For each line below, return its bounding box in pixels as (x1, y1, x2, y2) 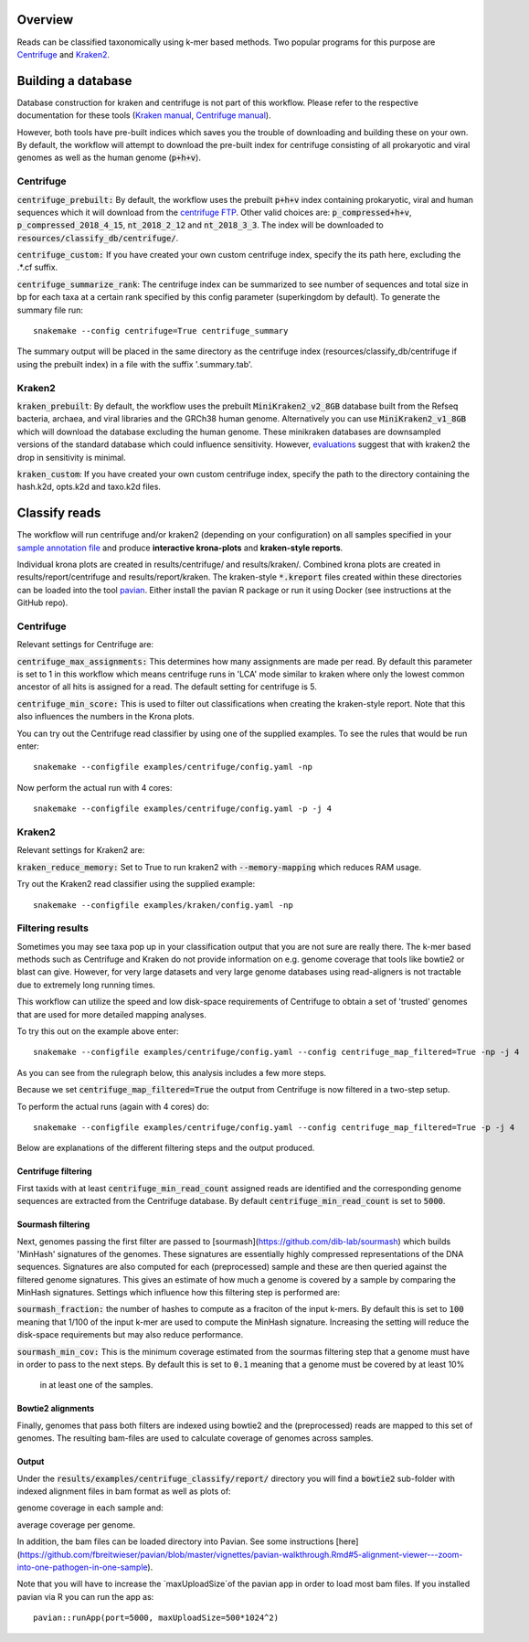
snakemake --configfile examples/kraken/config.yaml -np (33, 900, 294, 910)
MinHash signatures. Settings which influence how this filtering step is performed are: (16, 1287, 341, 1298)
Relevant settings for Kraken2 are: (16, 845, 145, 856)
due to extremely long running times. (16, 979, 155, 990)
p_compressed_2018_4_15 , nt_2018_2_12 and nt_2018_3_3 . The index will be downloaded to (16, 219, 384, 230)
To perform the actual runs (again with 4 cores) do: (16, 1101, 210, 1112)
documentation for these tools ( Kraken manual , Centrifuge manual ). (16, 110, 271, 121)
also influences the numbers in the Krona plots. (16, 711, 196, 722)
